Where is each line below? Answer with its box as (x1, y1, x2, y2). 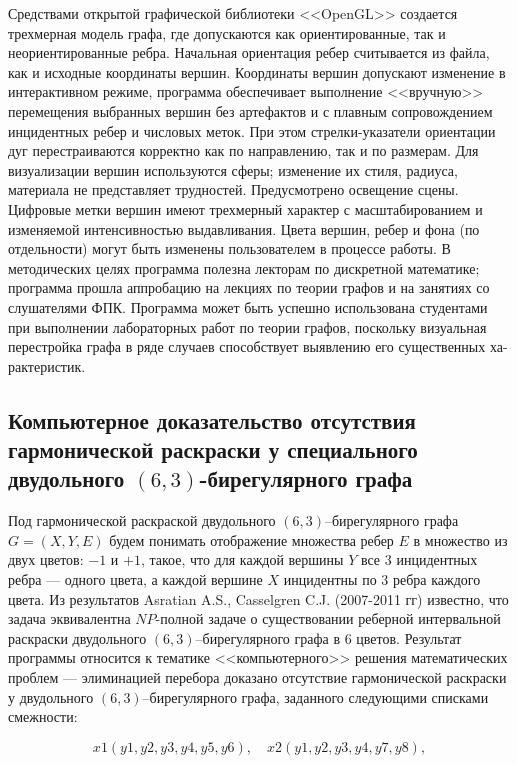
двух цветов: (8, 549, 84, 570)
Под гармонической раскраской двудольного (8, 510, 276, 531)
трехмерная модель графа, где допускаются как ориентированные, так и (8, 22, 446, 43)
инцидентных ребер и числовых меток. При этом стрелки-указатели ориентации (8, 120, 496, 141)
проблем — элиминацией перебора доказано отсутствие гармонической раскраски (8, 667, 507, 688)
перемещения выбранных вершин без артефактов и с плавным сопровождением (8, 100, 493, 121)
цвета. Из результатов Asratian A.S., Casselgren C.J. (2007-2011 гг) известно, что (8, 588, 509, 609)
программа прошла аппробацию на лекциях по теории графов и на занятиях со (8, 277, 490, 298)
